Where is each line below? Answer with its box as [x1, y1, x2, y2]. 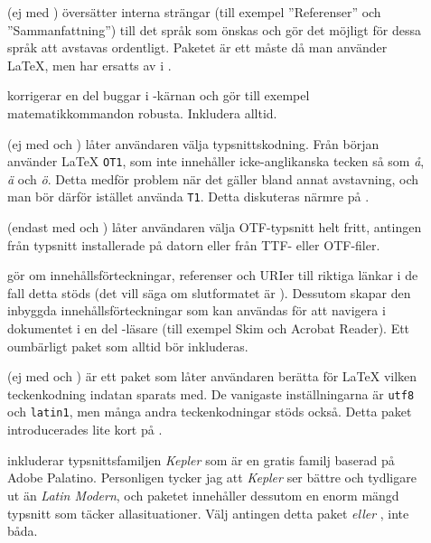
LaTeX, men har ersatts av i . [7, 55, 172, 74]
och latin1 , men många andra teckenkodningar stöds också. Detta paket [7, 402, 412, 421]
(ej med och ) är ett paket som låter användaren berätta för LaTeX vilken [7, 367, 417, 386]
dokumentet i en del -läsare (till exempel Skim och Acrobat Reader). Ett [7, 319, 410, 338]
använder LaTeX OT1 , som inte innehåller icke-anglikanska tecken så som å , [7, 152, 425, 171]
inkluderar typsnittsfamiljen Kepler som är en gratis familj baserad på [7, 450, 395, 469]
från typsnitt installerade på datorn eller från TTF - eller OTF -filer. [7, 235, 380, 254]
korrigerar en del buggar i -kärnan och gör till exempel [7, 86, 310, 105]
